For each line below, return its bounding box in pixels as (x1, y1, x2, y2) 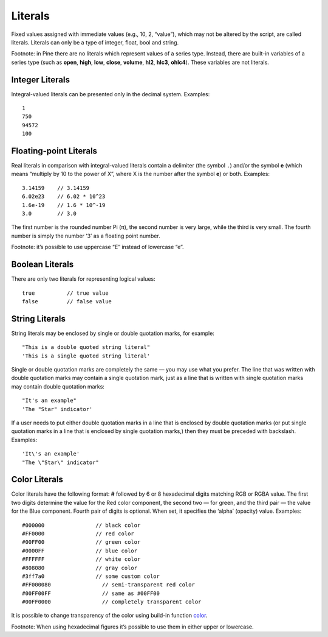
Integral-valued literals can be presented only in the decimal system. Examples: (11, 90, 210, 97)
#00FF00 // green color (22, 539, 141, 546)
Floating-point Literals (11, 146, 97, 156)
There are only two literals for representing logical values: (11, 275, 156, 283)
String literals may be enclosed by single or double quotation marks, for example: (11, 329, 215, 337)
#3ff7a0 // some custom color (22, 572, 160, 580)
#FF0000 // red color (22, 530, 135, 537)
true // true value (22, 289, 109, 297)
